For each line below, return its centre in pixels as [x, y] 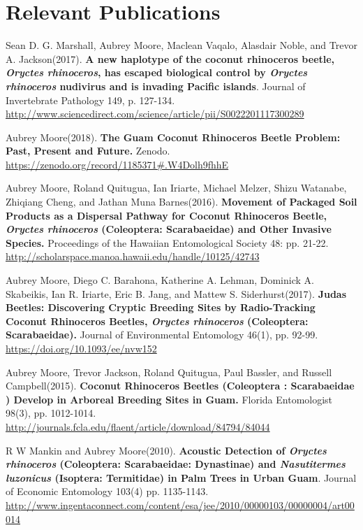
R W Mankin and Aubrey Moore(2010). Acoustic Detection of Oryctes [166, 450]
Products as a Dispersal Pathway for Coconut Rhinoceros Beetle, [166, 215]
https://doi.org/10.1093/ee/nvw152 [81, 348]
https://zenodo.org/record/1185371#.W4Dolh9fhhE [117, 164]
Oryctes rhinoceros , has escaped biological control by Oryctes [157, 72]
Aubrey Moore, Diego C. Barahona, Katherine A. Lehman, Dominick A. [160, 280]
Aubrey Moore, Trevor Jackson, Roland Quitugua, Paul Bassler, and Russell [169, 372]
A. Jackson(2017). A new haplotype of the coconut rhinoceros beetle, [170, 58]
